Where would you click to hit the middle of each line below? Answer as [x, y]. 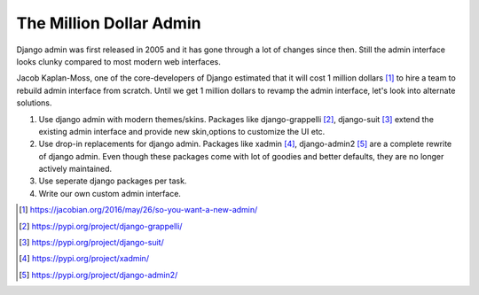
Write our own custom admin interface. [110, 193]
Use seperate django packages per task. [113, 181]
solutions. [34, 103]
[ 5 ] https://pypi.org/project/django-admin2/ [98, 275]
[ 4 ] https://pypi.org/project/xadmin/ [84, 259]
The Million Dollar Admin [109, 23]
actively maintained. [75, 169]
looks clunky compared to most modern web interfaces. [119, 61]
